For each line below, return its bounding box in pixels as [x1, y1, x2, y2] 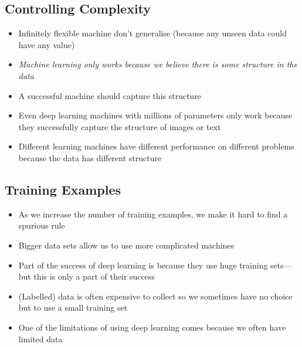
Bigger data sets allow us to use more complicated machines [18, 239, 235, 251]
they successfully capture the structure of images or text [18, 120, 221, 132]
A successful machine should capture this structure [18, 89, 202, 101]
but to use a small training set [18, 301, 128, 314]
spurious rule [18, 219, 65, 232]
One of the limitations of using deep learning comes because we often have [18, 321, 286, 333]
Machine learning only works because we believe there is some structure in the [18, 58, 297, 70]
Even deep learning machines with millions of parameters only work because [18, 109, 293, 121]
